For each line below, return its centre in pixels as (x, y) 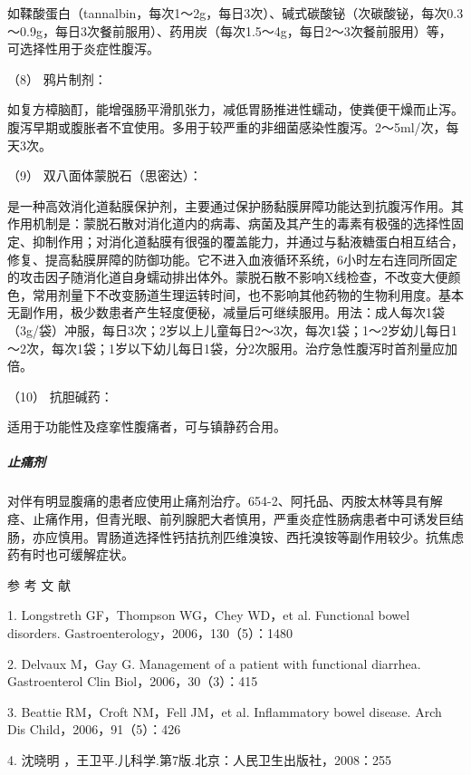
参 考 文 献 (39, 584)
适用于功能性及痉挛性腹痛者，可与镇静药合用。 (147, 426)
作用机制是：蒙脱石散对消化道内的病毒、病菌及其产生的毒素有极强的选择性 (229, 223)
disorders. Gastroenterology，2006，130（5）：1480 (150, 633)
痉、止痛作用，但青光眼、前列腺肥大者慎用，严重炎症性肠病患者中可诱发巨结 (235, 519)
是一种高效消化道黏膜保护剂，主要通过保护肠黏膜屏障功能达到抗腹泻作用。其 (235, 205)
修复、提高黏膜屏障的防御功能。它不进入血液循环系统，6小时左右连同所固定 (232, 259)
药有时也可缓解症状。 (71, 554)
